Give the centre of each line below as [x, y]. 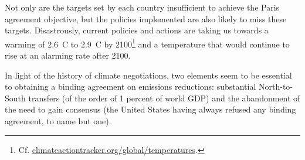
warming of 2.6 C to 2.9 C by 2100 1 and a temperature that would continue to [147, 43]
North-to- [276, 86]
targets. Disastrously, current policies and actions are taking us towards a [137, 30]
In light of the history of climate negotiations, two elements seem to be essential [148, 75]
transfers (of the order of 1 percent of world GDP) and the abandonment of [164, 98]
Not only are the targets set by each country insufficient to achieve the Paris [142, 7]
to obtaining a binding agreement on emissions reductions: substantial [131, 86]
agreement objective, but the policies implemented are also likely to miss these [146, 18]
